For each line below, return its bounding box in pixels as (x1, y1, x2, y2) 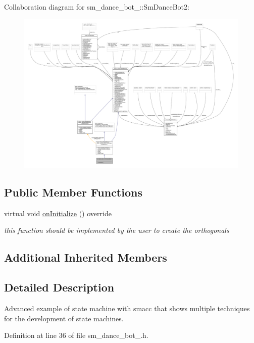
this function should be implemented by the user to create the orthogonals (4, 225, 229, 235)
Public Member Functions (4, 184, 142, 200)
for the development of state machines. (4, 313, 124, 323)
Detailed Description (4, 279, 115, 295)
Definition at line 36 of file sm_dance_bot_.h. (4, 330, 148, 340)
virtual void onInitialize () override (4, 208, 112, 218)
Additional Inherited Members (4, 250, 167, 265)
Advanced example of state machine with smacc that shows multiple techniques (4, 303, 250, 313)
